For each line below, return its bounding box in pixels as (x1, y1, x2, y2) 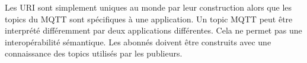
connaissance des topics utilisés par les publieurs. (5, 47, 183, 59)
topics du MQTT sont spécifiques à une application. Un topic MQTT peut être (5, 12, 293, 25)
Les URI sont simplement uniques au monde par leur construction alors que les (5, 1, 292, 13)
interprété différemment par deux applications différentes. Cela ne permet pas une (5, 24, 302, 37)
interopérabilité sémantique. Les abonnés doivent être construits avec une (5, 35, 271, 48)
